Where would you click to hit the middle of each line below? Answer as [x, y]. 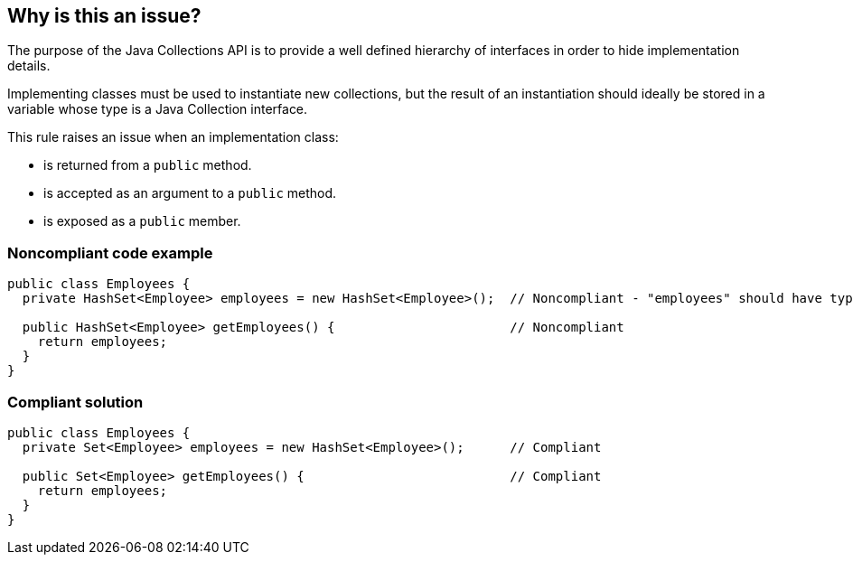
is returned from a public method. [148, 165]
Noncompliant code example [110, 253]
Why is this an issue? [104, 16]
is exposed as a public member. [142, 221]
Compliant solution [75, 402]
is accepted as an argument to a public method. [190, 193]
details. [29, 66]
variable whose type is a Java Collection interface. [158, 109]
